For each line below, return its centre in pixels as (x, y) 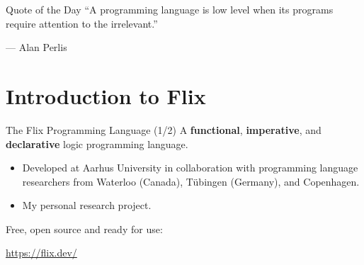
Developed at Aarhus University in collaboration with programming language (190, 168)
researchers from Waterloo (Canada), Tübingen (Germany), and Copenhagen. (191, 181)
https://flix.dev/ (41, 253)
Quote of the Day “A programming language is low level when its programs (170, 9)
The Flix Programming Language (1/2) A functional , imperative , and (164, 129)
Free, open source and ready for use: (84, 229)
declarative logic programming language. (97, 143)
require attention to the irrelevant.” (82, 23)
